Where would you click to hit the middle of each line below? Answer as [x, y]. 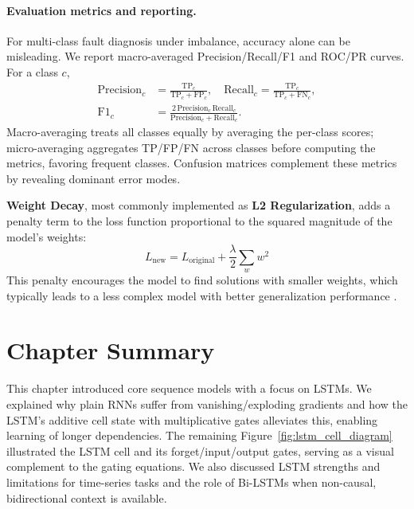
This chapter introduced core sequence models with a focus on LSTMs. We [189, 388]
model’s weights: [47, 236]
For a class [32, 71]
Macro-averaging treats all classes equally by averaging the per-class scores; [190, 132]
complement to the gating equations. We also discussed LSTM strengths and [193, 466]
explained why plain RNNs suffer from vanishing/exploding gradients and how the [207, 403]
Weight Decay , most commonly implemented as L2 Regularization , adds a [199, 205]
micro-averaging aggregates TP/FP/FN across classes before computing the [191, 147]
